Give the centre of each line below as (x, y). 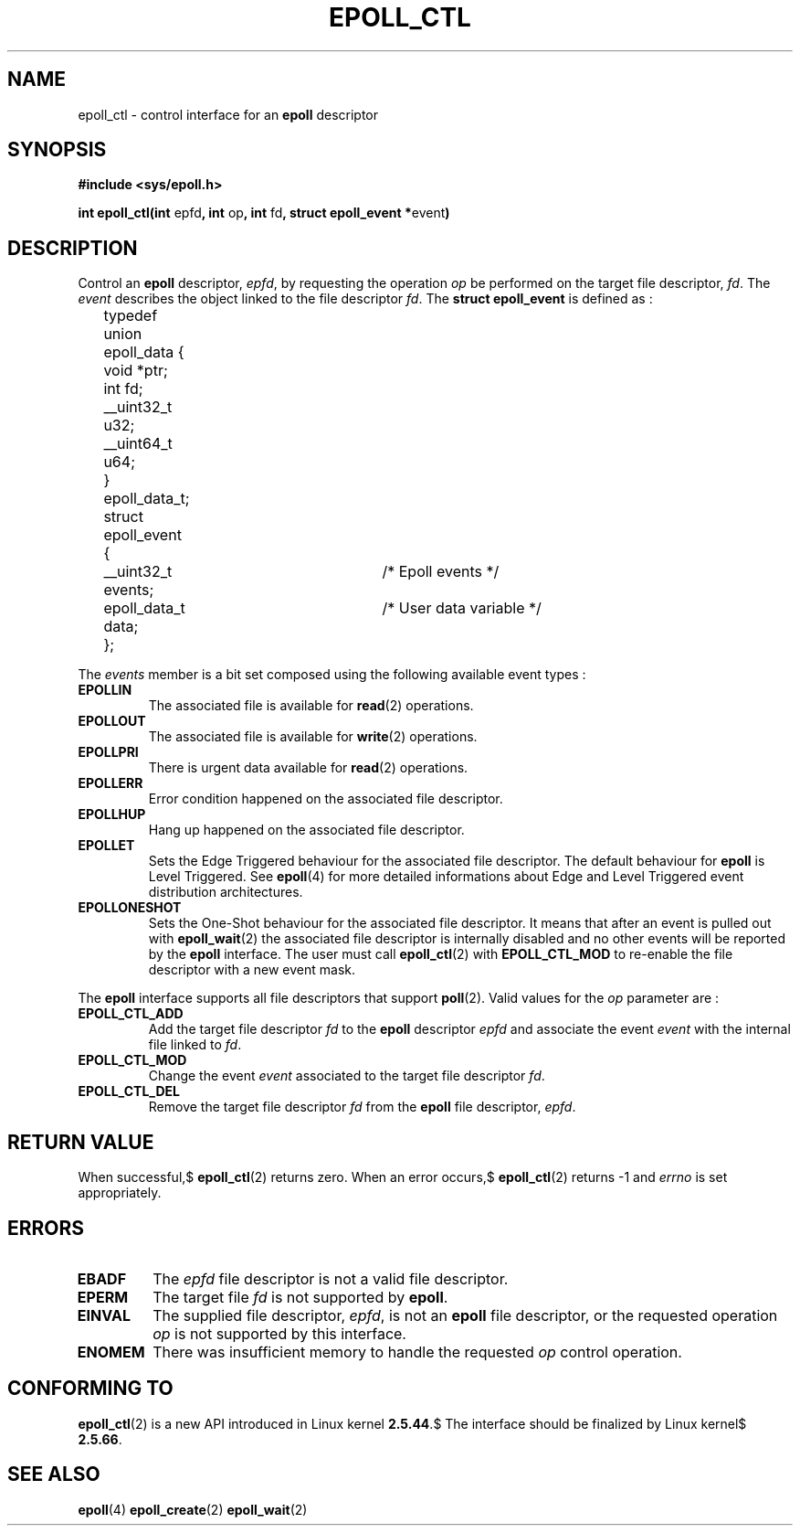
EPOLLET (106, 846)
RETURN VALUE (81, 1142)
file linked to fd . (195, 1045)
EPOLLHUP (112, 814)
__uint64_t (138, 444)
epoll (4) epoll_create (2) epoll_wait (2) (193, 1509)
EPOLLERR (111, 783)
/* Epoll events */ (441, 572)
